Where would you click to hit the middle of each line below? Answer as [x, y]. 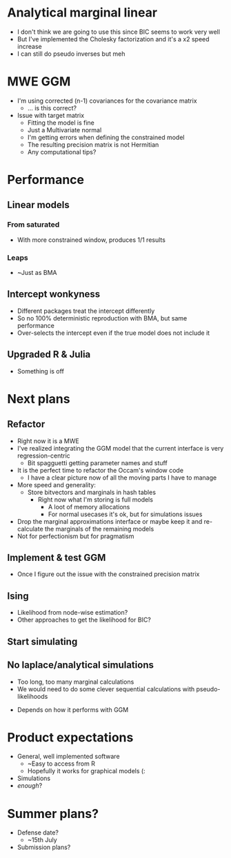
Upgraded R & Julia [49, 355]
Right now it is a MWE [48, 441]
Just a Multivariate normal [64, 130]
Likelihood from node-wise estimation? [72, 613]
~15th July [42, 840]
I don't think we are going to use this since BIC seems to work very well [119, 32]
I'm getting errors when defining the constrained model [106, 137]
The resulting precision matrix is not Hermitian [93, 144]
